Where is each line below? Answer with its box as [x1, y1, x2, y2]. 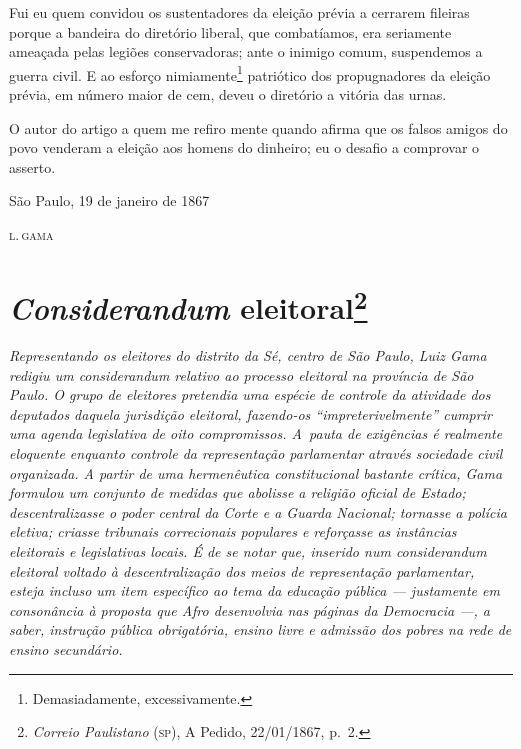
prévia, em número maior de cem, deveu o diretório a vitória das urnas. [9, 84, 447, 105]
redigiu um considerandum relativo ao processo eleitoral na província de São [9, 364, 474, 385]
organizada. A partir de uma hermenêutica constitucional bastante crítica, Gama [9, 462, 503, 483]
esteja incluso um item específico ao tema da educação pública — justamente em [9, 580, 500, 601]
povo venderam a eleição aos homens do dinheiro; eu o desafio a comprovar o [9, 137, 480, 158]
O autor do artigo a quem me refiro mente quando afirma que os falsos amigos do [9, 117, 508, 138]
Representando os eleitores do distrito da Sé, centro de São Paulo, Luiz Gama [9, 345, 487, 366]
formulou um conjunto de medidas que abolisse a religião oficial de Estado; [9, 482, 466, 503]
